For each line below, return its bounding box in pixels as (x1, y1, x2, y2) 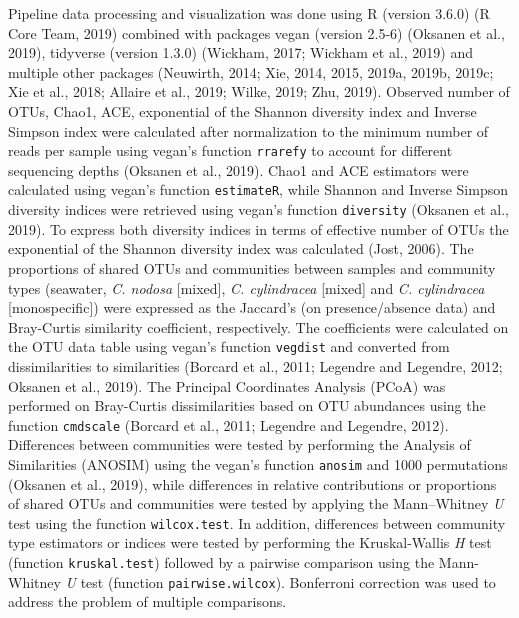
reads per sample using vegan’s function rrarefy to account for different (8, 140, 453, 161)
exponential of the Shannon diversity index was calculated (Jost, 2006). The (8, 238, 474, 259)
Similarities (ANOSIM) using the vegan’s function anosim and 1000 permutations (8, 453, 508, 474)
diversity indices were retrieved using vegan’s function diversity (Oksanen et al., (8, 199, 509, 220)
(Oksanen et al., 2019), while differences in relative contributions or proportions (8, 473, 497, 494)
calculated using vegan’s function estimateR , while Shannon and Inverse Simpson (8, 179, 508, 200)
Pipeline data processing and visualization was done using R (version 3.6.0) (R (8, 3, 490, 23)
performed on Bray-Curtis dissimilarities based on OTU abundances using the (8, 395, 486, 416)
